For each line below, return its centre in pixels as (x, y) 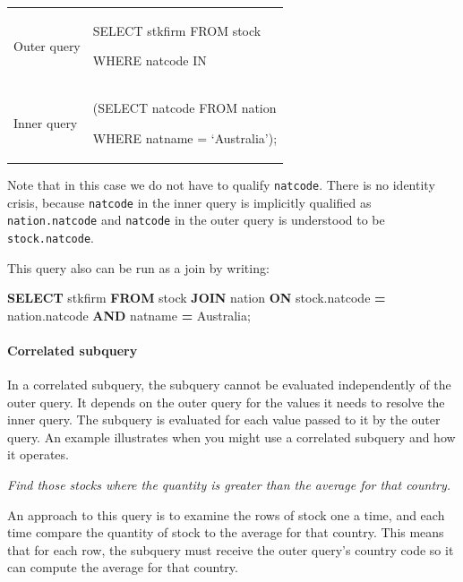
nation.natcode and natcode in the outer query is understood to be (196, 220)
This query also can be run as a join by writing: (138, 267)
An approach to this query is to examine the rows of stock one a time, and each (226, 514)
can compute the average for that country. (123, 567)
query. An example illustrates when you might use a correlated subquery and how (231, 436)
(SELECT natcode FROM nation (184, 108)
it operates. (38, 454)
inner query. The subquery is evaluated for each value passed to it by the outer (224, 419)
